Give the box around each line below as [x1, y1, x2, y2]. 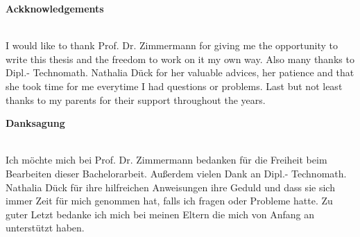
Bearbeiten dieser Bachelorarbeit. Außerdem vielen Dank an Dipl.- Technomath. [6, 166, 347, 180]
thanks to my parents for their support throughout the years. [6, 92, 266, 107]
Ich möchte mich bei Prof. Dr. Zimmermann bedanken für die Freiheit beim [6, 152, 327, 167]
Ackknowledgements [6, 1, 104, 15]
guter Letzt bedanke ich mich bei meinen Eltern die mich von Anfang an [6, 207, 314, 221]
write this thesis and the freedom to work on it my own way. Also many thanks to [6, 51, 354, 66]
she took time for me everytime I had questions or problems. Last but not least [6, 78, 343, 93]
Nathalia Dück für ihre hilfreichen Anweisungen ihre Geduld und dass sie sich [6, 179, 335, 194]
